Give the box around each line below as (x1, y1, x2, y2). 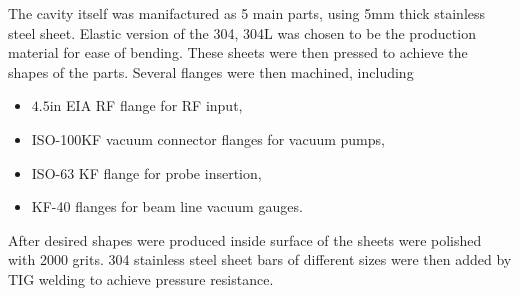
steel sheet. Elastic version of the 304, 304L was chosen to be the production (8, 22, 476, 43)
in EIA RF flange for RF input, (49, 95, 243, 116)
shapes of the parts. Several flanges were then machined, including (8, 61, 414, 82)
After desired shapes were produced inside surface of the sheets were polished (8, 229, 482, 250)
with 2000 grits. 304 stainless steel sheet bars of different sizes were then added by (8, 249, 512, 270)
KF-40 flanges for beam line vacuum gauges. (31, 196, 303, 217)
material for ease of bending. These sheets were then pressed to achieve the (8, 42, 468, 63)
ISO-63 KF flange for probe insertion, (31, 162, 262, 183)
